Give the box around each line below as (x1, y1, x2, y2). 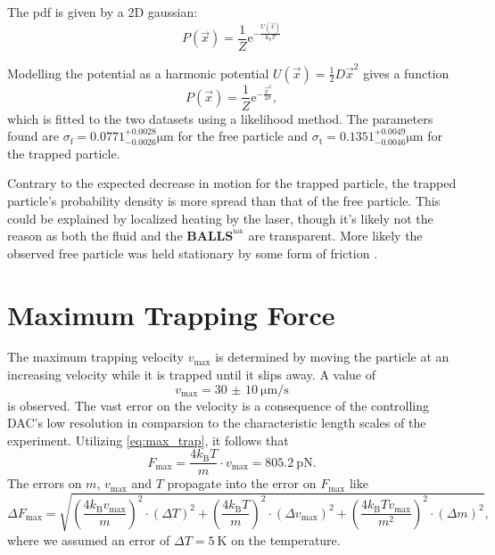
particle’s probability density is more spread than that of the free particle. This (7, 191, 441, 209)
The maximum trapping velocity (7, 347, 184, 366)
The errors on (7, 474, 82, 493)
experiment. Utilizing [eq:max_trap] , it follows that (7, 430, 289, 449)
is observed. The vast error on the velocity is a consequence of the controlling (7, 396, 430, 414)
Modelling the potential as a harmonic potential (7, 63, 269, 82)
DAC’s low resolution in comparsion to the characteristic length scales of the (7, 413, 426, 432)
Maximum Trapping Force (7, 296, 335, 332)
